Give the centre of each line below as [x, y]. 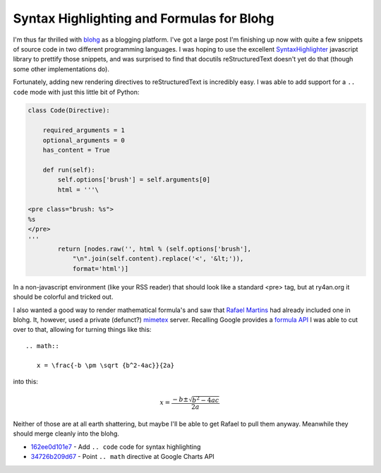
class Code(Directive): [69, 110]
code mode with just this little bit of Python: [76, 92]
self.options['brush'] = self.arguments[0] [134, 180]
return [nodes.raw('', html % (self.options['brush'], [155, 249]
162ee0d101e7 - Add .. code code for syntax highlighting [116, 447]
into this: [26, 381]
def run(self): [69, 170]
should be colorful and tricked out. [63, 297]
